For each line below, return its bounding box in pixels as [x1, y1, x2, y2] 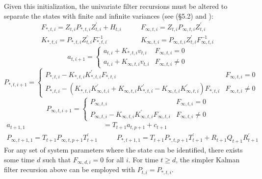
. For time [128, 154, 158, 164]
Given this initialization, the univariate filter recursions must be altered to [4, 1, 228, 11]
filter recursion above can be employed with [4, 164, 135, 175]
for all [105, 154, 124, 164]
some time [4, 154, 35, 164]
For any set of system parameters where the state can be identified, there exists [4, 145, 243, 155]
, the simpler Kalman [176, 154, 240, 164]
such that [42, 154, 71, 164]
